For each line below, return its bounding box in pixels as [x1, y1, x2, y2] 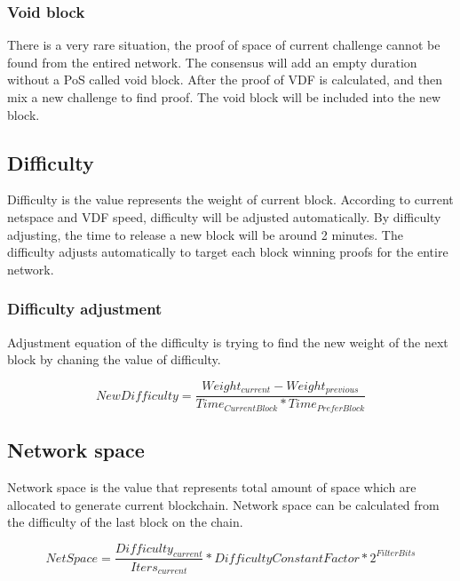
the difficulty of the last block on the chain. [7, 513, 243, 531]
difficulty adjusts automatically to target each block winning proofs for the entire [7, 243, 448, 261]
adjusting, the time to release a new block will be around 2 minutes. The [7, 225, 403, 243]
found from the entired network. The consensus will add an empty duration [7, 52, 417, 71]
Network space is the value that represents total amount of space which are [7, 477, 416, 496]
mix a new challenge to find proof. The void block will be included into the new [7, 88, 441, 106]
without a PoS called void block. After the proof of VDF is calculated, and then [7, 70, 442, 89]
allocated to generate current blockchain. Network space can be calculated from [7, 495, 440, 513]
